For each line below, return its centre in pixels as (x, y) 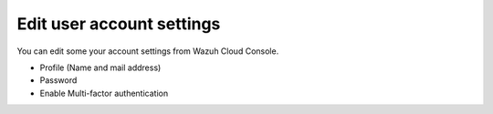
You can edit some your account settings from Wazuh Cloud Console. (148, 51)
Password (58, 80)
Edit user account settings (119, 24)
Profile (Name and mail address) (100, 67)
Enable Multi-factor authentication (104, 93)
